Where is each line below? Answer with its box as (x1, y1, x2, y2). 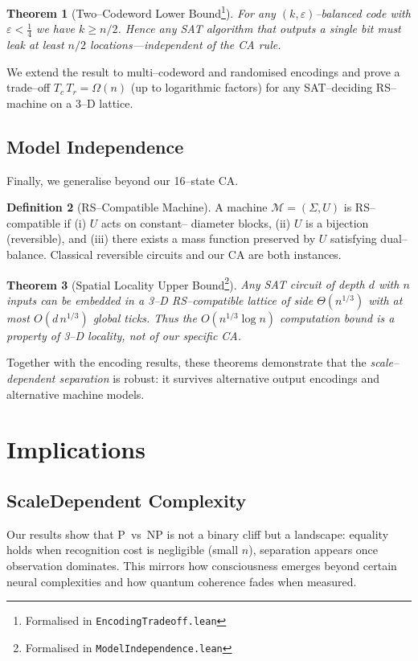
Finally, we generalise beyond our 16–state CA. (6, 171, 239, 188)
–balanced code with (315, 4, 411, 21)
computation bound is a (280, 309, 395, 326)
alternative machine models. (6, 385, 145, 402)
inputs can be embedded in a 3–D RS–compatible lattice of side (6, 291, 313, 308)
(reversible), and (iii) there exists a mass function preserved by (6, 230, 316, 247)
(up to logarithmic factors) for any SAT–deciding (130, 79, 373, 96)
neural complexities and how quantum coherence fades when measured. (6, 573, 357, 589)
